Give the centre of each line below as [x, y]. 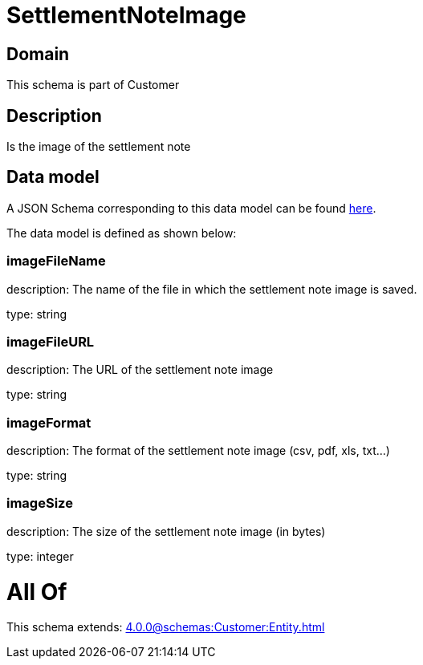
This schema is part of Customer [93, 85]
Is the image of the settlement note [99, 147]
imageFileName [56, 261]
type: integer [40, 556]
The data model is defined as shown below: [122, 233]
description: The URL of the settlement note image [140, 370]
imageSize [40, 503]
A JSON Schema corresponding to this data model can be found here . [191, 208]
